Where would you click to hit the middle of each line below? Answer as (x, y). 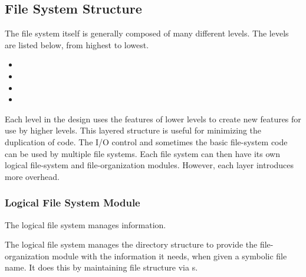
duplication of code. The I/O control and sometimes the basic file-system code (146, 141)
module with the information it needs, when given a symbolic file (170, 256)
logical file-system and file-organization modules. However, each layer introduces (149, 165)
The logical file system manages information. (85, 224)
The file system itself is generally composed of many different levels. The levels (147, 33)
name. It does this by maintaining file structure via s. (101, 267)
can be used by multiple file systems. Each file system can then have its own (142, 153)
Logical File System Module (73, 203)
